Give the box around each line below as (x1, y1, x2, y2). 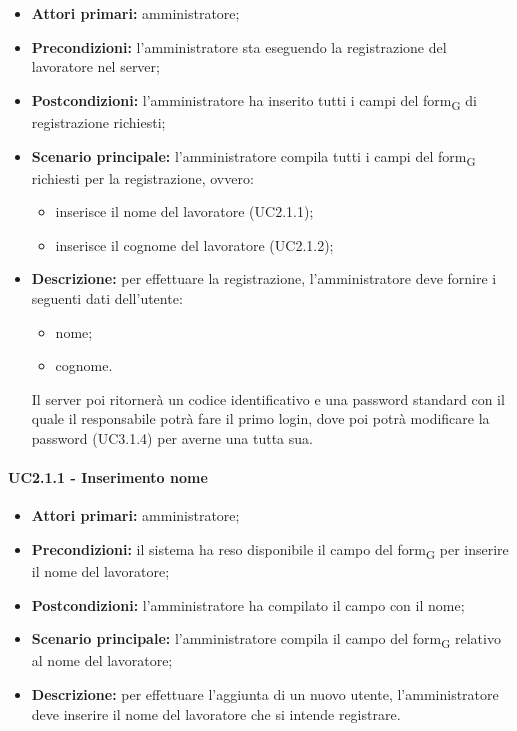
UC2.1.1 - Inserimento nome (8, 467, 208, 488)
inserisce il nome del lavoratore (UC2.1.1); (55, 201, 314, 222)
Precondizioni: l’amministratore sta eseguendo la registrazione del (31, 36, 447, 57)
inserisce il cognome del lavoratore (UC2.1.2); (55, 234, 334, 255)
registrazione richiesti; (31, 111, 166, 132)
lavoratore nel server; (31, 56, 160, 77)
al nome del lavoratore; (31, 650, 173, 671)
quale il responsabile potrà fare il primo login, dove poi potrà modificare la (31, 408, 490, 429)
